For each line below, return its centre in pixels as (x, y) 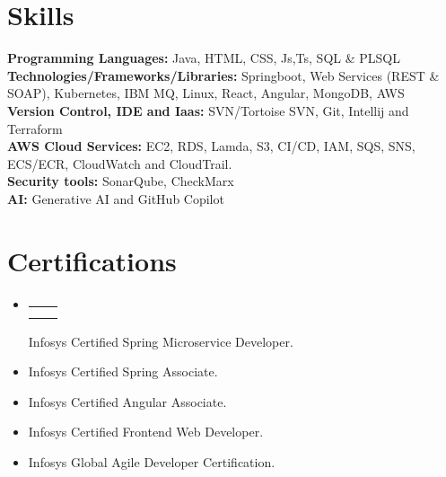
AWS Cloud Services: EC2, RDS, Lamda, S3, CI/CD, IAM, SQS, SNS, (211, 146)
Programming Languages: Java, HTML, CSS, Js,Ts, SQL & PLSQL (204, 58)
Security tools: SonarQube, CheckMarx (121, 181)
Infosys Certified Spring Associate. (123, 371)
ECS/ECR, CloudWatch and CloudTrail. (120, 163)
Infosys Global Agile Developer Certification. (152, 461)
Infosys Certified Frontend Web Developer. (146, 432)
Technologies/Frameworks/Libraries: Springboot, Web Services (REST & (223, 75)
